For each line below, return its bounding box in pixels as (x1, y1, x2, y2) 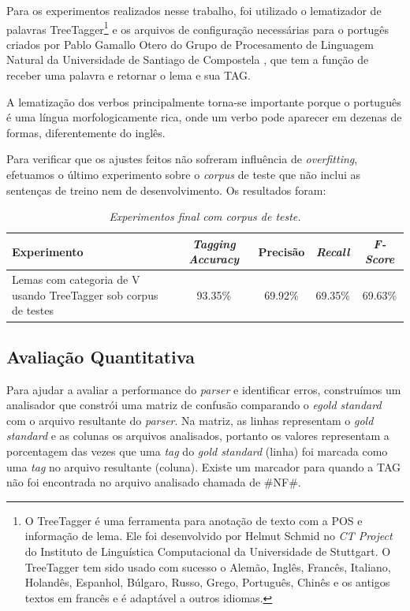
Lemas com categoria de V (12, 271, 140, 288)
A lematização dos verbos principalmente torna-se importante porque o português (6, 93, 401, 110)
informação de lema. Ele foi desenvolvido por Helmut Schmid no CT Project (24, 527, 393, 544)
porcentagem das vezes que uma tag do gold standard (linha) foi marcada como (6, 443, 388, 460)
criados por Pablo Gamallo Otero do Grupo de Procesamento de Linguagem (6, 35, 374, 52)
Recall (316, 243, 350, 259)
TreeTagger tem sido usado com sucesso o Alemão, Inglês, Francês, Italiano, (24, 558, 391, 575)
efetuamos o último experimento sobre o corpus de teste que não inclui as (6, 166, 361, 182)
